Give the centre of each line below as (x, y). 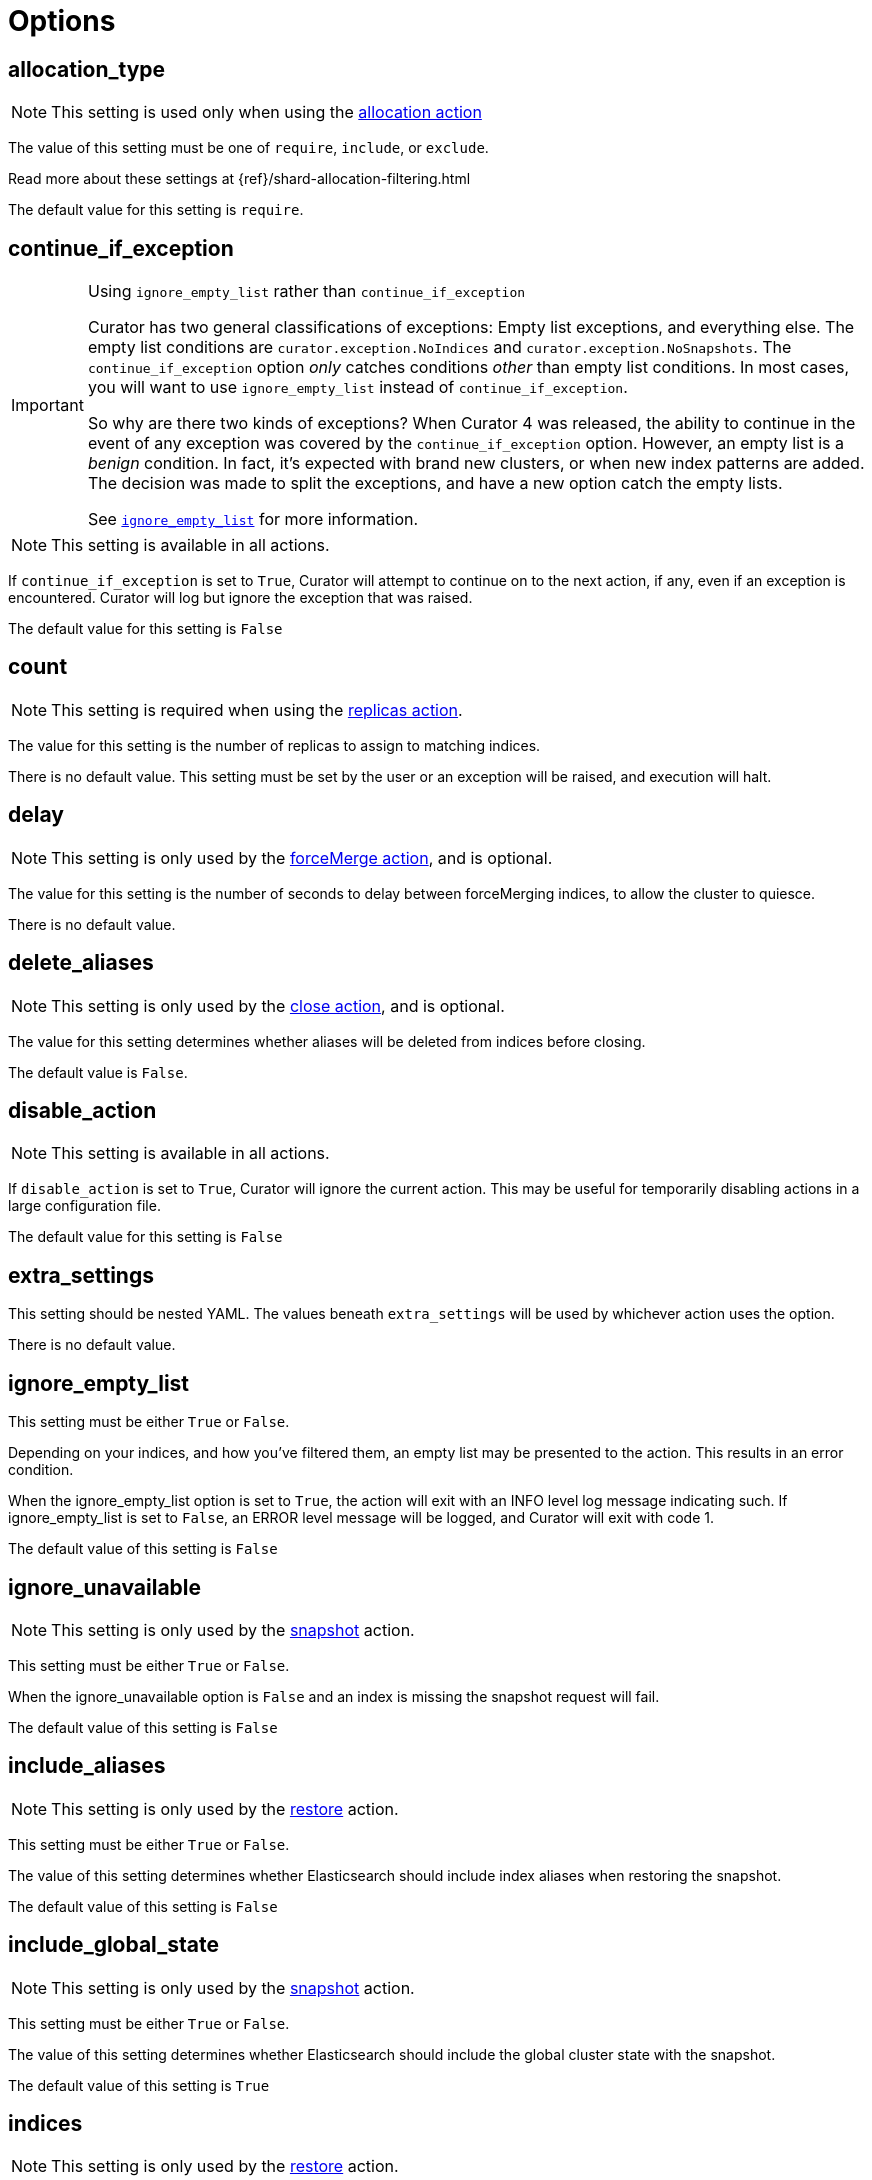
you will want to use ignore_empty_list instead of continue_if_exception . (357, 387)
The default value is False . (98, 1072)
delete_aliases (81, 963)
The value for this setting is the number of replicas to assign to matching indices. (274, 745)
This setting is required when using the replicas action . (257, 709)
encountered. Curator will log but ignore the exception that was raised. (240, 598)
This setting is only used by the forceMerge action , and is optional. (302, 857)
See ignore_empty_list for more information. (253, 519)
